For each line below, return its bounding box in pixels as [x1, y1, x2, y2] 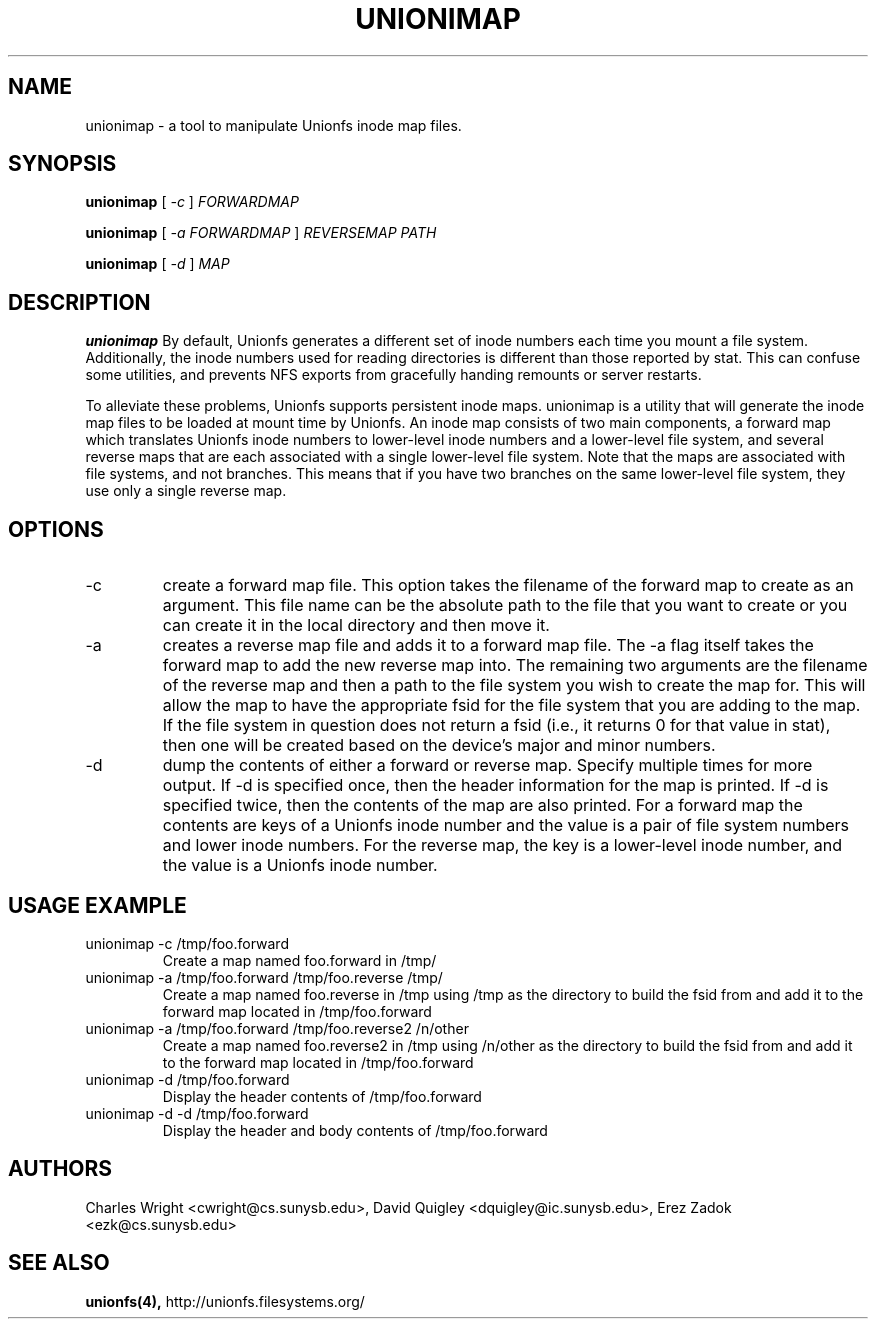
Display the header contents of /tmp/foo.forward [162, 1087, 482, 1105]
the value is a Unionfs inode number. [162, 855, 438, 876]
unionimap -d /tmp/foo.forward [85, 1070, 290, 1088]
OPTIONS [8, 516, 104, 542]
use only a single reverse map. [85, 482, 287, 500]
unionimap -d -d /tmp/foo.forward [85, 1104, 309, 1122]
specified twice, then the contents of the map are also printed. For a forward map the [162, 795, 803, 816]
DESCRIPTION [8, 289, 151, 315]
